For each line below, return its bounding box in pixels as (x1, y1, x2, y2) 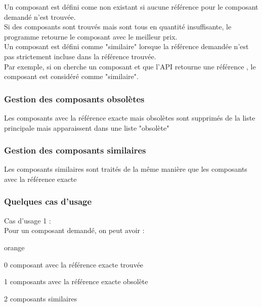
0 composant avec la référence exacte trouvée (4, 259, 144, 270)
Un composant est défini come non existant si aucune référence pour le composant (4, 2, 258, 12)
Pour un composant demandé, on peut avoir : (4, 225, 145, 236)
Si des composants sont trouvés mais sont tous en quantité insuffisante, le (4, 21, 232, 32)
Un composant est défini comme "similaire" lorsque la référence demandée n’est (4, 41, 249, 52)
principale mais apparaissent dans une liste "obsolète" (4, 122, 169, 133)
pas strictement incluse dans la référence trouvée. (4, 51, 156, 61)
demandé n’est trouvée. (4, 11, 76, 22)
